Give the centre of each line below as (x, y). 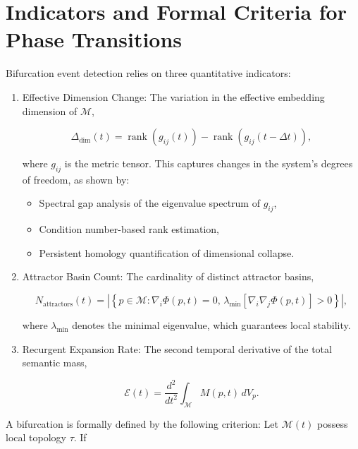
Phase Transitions (94, 39)
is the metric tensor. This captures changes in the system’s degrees (209, 163)
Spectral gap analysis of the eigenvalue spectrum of (149, 203)
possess (332, 423)
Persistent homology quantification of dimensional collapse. (167, 252)
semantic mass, (55, 363)
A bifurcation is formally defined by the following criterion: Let (142, 423)
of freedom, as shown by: (76, 179)
